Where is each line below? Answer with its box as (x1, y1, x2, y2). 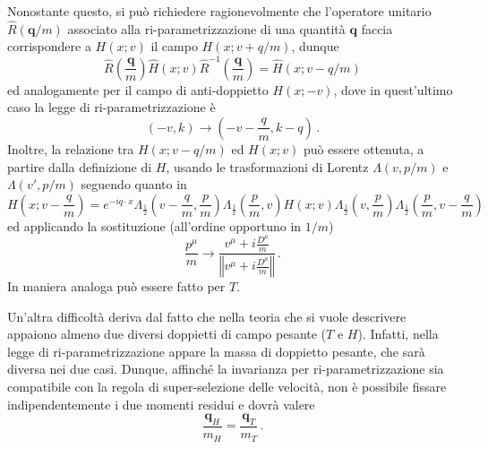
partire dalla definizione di (7, 157, 152, 176)
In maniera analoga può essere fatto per (7, 277, 226, 296)
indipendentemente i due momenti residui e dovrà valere (7, 394, 315, 413)
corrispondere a (7, 37, 91, 56)
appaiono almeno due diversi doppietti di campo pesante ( (7, 324, 327, 343)
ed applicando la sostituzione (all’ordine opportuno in (7, 216, 302, 235)
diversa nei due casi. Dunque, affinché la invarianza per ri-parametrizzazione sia (7, 359, 444, 378)
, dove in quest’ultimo (333, 80, 453, 99)
